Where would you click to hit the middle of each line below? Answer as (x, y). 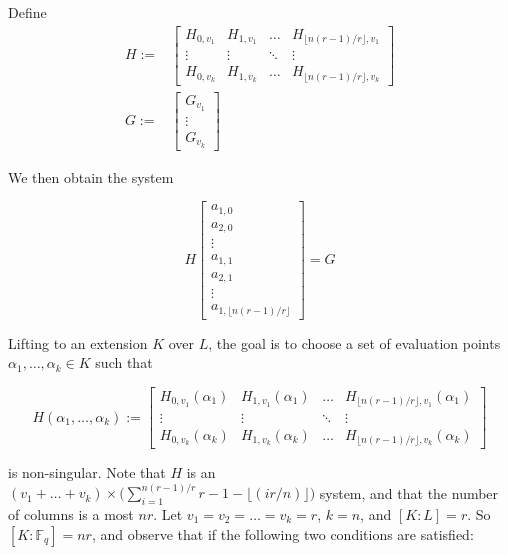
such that (124, 362)
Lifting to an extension (78, 342)
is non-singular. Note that (87, 472)
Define (27, 12)
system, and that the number (409, 492)
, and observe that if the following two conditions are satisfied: (282, 533)
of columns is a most (71, 513)
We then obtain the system (91, 176)
